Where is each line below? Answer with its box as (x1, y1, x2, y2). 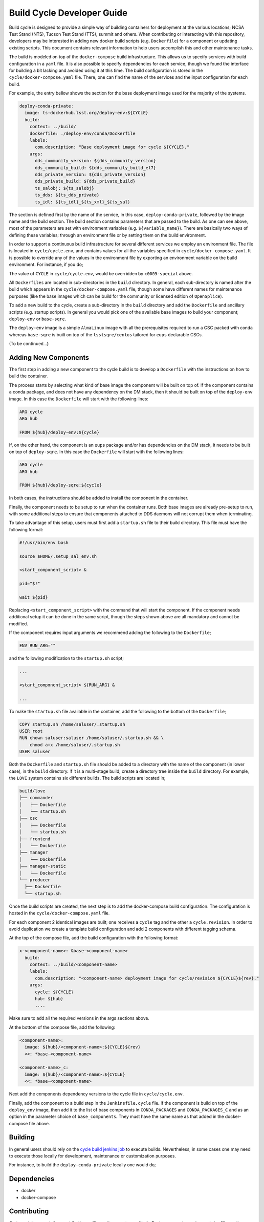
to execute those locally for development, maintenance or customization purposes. (9, 1153, 176, 1158)
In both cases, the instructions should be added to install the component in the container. (9, 495, 189, 501)
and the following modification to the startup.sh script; (9, 655, 124, 661)
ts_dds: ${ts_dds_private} (35, 192, 100, 198)
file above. (29, 1120, 50, 1126)
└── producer (19, 877, 51, 882)
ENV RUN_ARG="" (19, 643, 56, 649)
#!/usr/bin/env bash (19, 540, 68, 545)
